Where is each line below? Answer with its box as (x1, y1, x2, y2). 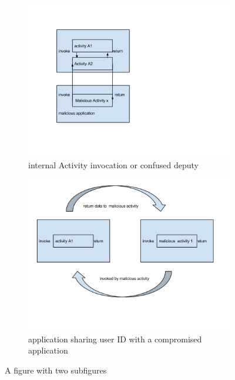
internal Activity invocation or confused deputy (28, 158, 199, 171)
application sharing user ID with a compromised (28, 332, 202, 345)
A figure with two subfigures (5, 364, 107, 376)
